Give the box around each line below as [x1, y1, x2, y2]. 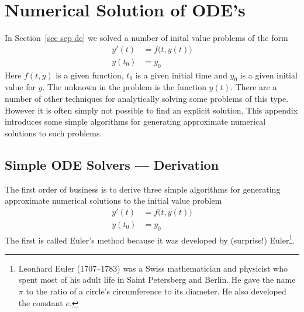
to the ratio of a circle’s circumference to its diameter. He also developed [26, 285, 286, 297]
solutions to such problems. [5, 126, 102, 139]
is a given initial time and [135, 68, 227, 81]
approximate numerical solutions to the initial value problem [5, 194, 222, 207]
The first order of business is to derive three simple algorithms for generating [5, 183, 281, 195]
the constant [18, 296, 63, 308]
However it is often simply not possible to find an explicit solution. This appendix [5, 104, 298, 116]
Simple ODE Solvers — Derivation [5, 155, 219, 173]
